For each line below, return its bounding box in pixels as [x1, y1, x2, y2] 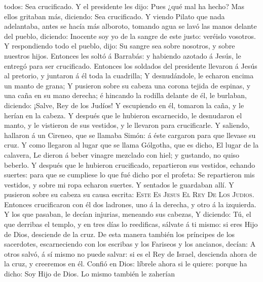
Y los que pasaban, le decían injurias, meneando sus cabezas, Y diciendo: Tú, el [4, 209, 251, 219]
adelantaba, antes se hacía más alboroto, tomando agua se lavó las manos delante [4, 21, 257, 31]
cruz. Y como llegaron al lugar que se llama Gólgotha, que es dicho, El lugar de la [4, 139, 259, 150]
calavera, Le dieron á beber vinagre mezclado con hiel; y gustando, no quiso [4, 149, 240, 160]
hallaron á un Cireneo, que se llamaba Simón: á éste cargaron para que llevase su [4, 129, 256, 140]
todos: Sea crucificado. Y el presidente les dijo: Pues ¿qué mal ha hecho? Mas [4, 1, 244, 11]
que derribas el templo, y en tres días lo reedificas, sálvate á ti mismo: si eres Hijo [4, 219, 258, 229]
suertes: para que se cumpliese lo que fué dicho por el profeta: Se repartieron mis [4, 169, 255, 180]
